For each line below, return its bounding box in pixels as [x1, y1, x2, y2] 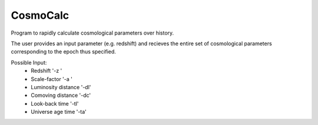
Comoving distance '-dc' [31, 92, 91, 99]
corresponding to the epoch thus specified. [11, 48, 116, 55]
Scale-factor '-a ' [31, 75, 73, 82]
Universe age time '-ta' [31, 109, 87, 116]
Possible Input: [11, 59, 47, 66]
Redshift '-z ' [31, 67, 62, 75]
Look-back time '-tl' [31, 100, 79, 107]
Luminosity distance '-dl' [31, 83, 91, 90]
